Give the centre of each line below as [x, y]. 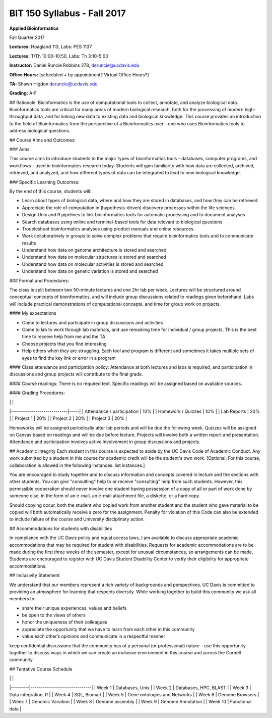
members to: [22, 599]
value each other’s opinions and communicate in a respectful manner [94, 636]
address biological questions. [40, 131]
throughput [21, 117]
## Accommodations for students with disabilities [61, 529]
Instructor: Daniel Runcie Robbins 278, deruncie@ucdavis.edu [74, 65]
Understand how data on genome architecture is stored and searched [94, 250]
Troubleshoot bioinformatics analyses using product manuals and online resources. [108, 229]
